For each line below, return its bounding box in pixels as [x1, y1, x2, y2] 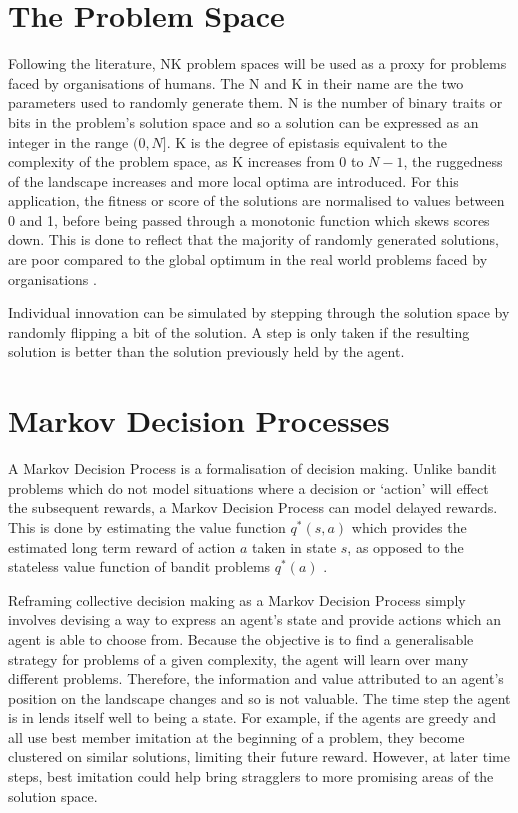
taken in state [252, 536, 337, 557]
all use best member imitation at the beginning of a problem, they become [8, 726, 465, 747]
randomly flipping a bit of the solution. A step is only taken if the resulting [8, 321, 470, 342]
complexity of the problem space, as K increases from [8, 151, 335, 172]
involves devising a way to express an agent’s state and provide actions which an [8, 609, 501, 630]
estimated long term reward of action [8, 536, 236, 557]
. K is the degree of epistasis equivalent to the [166, 131, 448, 152]
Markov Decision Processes [8, 400, 390, 441]
